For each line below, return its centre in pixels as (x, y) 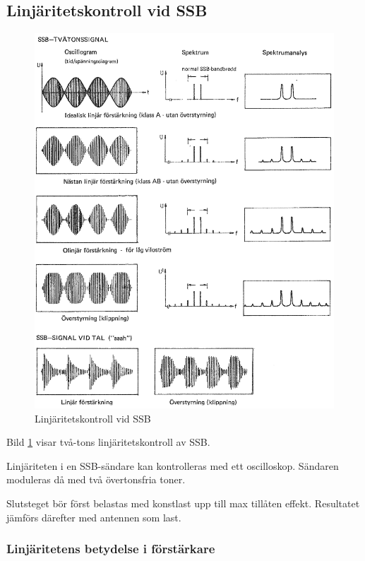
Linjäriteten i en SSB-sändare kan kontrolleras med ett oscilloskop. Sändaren (173, 465)
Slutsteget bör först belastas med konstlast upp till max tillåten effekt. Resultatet (183, 503)
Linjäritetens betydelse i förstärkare (111, 549)
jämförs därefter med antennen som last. (94, 517)
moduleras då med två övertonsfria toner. (96, 479)
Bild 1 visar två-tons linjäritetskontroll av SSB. (108, 442)
